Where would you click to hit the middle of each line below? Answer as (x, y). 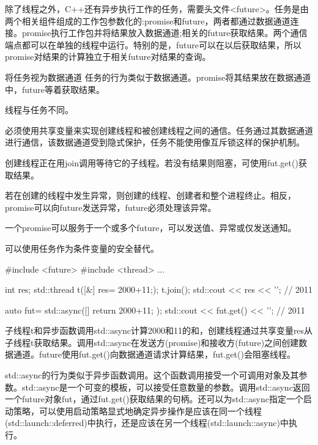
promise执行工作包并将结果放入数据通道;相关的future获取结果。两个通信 (165, 33)
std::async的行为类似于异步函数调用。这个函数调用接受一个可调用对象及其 (152, 375)
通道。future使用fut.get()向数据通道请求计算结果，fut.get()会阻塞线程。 (154, 354)
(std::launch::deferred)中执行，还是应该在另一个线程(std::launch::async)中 (147, 423)
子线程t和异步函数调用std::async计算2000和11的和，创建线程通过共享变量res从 (159, 330)
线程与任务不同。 (39, 110)
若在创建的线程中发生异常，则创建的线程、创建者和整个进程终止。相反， (150, 195)
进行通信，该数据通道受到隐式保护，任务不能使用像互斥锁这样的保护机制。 (155, 142)
